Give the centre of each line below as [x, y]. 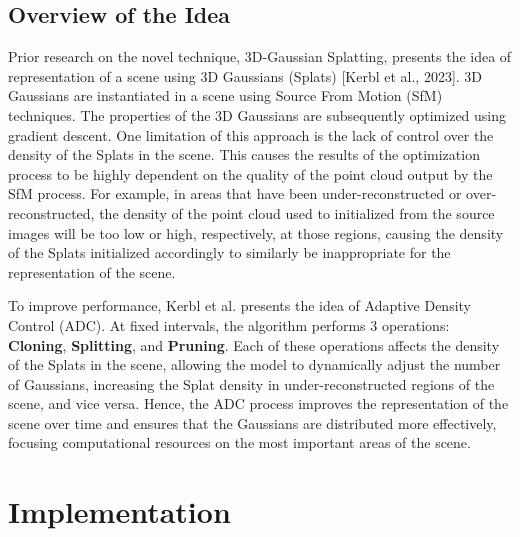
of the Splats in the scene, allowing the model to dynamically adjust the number [254, 364]
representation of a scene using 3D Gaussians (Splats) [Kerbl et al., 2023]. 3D [245, 75]
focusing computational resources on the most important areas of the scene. [239, 442]
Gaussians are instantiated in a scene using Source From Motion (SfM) [225, 95]
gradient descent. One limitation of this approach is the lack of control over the [251, 134]
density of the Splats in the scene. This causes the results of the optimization [244, 154]
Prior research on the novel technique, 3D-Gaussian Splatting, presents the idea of [260, 56]
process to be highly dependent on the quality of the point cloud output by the [250, 173]
